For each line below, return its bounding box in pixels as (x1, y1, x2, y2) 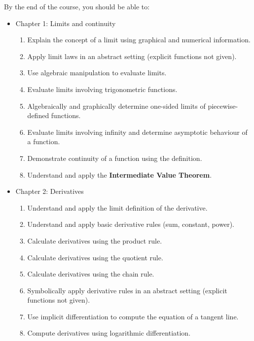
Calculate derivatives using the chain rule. (27, 269, 154, 279)
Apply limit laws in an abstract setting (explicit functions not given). (27, 51, 237, 61)
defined (27, 110, 49, 121)
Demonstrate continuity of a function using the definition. (27, 153, 202, 163)
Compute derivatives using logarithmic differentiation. (27, 328, 191, 338)
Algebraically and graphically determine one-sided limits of (27, 100, 206, 111)
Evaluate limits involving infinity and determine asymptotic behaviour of (27, 126, 248, 137)
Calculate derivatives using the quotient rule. (27, 252, 163, 262)
